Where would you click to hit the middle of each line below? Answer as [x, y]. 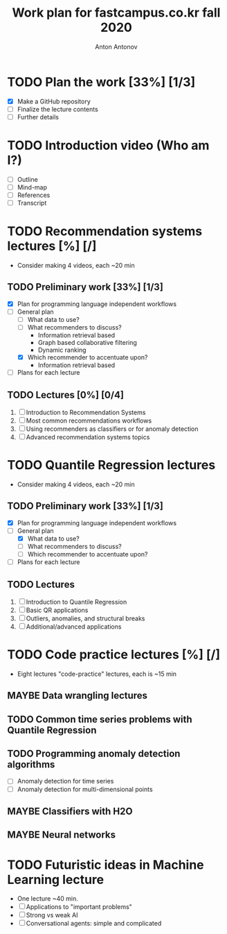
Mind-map [32, 187]
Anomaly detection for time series [65, 781]
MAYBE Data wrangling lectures [77, 696]
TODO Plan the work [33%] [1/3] [101, 82]
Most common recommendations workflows [89, 421]
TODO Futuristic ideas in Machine [106, 865]
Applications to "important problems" [79, 907]
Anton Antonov [116, 46]
